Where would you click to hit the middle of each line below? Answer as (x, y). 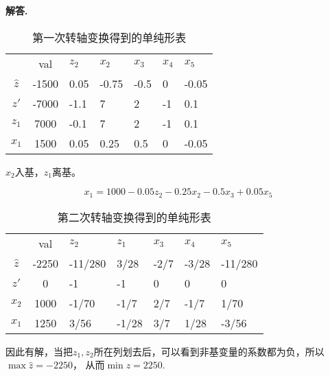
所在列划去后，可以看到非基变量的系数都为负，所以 (209, 351)
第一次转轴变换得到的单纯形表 (109, 37)
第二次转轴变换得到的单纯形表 (134, 217)
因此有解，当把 (39, 351)
